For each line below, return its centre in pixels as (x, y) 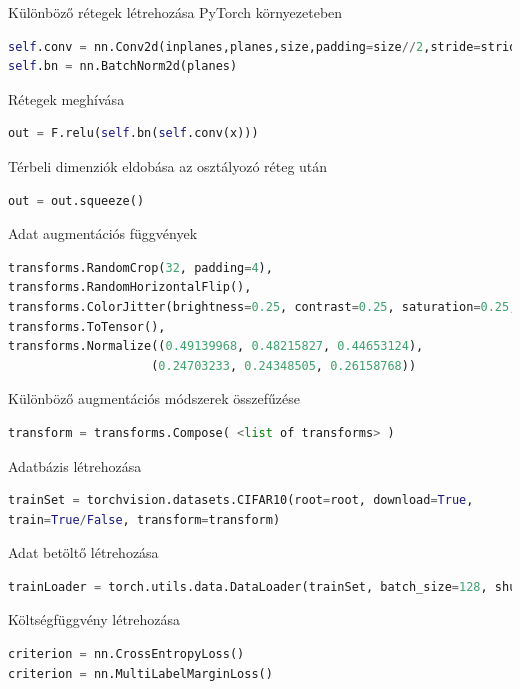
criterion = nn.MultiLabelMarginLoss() (140, 673)
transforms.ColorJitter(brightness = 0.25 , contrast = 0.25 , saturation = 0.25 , (262, 306)
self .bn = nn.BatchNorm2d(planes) (123, 66)
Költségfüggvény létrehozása (94, 619)
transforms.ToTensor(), (87, 326)
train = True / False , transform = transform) (144, 519)
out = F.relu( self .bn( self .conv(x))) (133, 133)
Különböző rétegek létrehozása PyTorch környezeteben (175, 12)
